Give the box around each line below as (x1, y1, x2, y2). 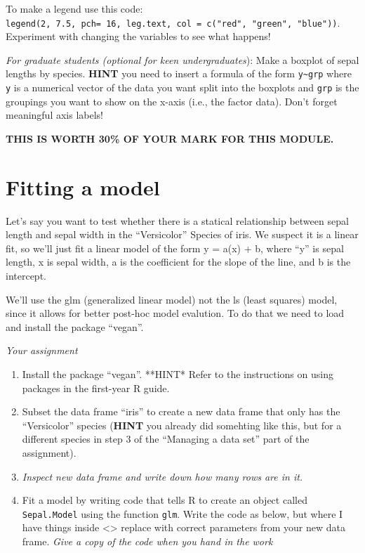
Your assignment (6, 343, 78, 358)
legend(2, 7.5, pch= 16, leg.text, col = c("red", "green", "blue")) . (6, 15, 340, 30)
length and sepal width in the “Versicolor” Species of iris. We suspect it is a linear (6, 227, 359, 242)
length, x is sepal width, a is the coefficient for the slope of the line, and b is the (6, 254, 351, 269)
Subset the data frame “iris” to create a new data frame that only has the (22, 404, 340, 419)
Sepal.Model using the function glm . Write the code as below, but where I (22, 506, 343, 521)
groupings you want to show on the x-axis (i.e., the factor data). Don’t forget (6, 93, 338, 108)
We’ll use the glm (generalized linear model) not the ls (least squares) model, (6, 292, 338, 306)
